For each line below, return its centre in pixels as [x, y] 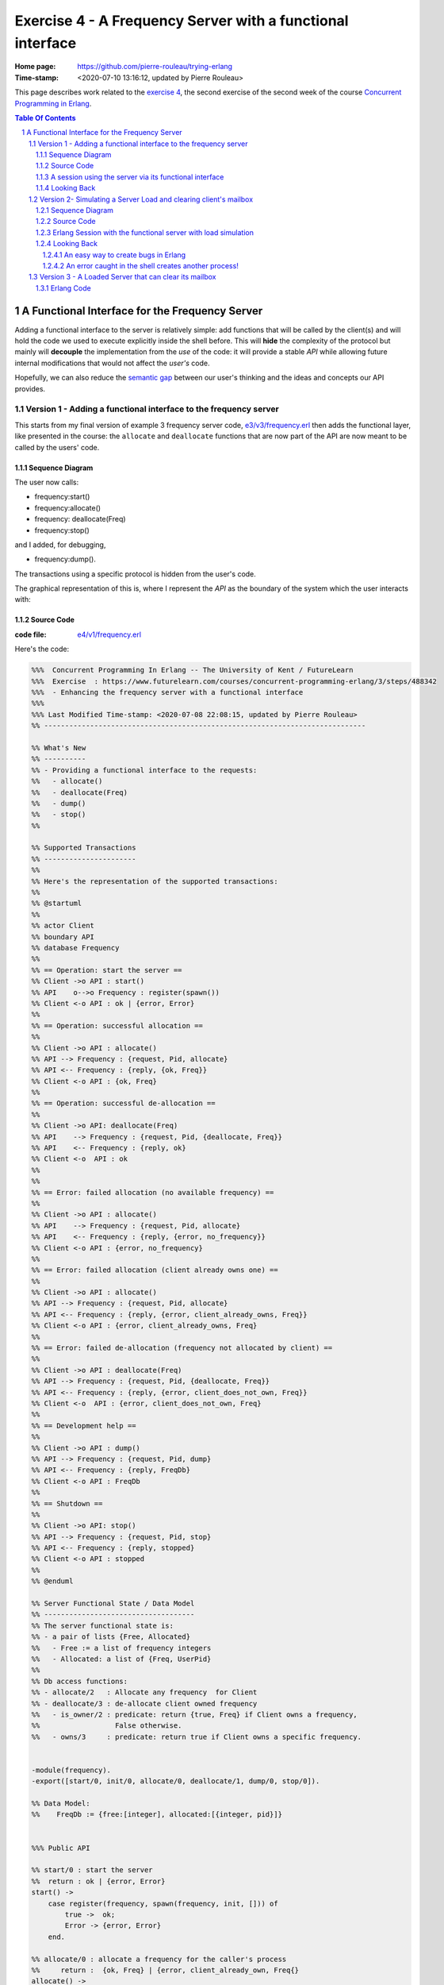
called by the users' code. [57, 447]
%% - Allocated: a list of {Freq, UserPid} [121, 1659]
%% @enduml [52, 1581]
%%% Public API [61, 1848]
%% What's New [59, 748]
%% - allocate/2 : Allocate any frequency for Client [144, 1692]
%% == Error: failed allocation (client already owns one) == [155, 1270]
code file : [31, 634]
